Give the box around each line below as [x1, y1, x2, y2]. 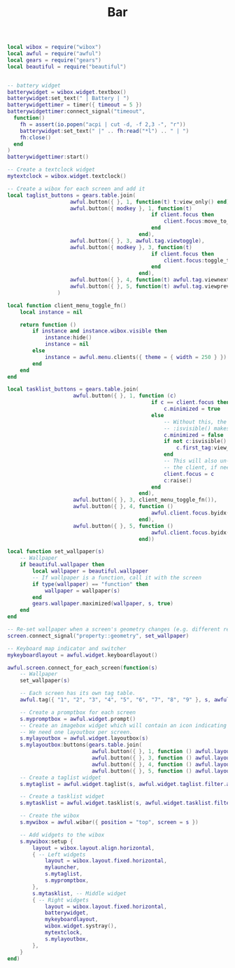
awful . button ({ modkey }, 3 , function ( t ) [69, 244, 192, 251]
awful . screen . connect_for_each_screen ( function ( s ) [7, 664, 158, 671]
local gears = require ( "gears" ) [7, 57, 101, 64]
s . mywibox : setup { [20, 838, 73, 845]
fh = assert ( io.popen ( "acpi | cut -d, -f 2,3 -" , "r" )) [20, 120, 187, 128]
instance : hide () [44, 334, 92, 342]
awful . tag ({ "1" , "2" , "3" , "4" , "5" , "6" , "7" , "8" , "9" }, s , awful [20, 696, 230, 703]
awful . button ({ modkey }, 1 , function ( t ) [69, 204, 192, 212]
